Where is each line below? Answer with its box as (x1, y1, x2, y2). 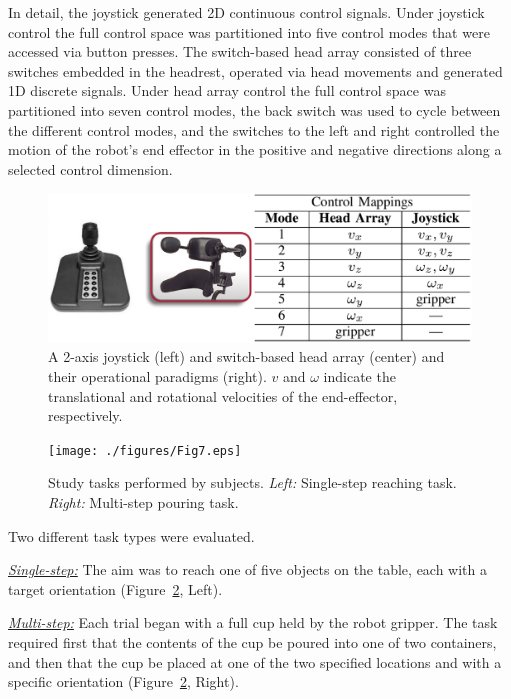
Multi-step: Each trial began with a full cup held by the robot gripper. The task (8, 612, 498, 633)
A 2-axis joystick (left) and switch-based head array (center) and (48, 346, 445, 367)
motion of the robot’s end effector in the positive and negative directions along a (8, 139, 502, 160)
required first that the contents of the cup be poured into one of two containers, (8, 632, 497, 652)
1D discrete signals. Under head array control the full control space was (8, 80, 446, 101)
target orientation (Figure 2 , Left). (8, 578, 223, 599)
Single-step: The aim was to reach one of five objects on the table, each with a (8, 559, 488, 580)
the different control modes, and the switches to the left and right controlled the (8, 119, 500, 140)
